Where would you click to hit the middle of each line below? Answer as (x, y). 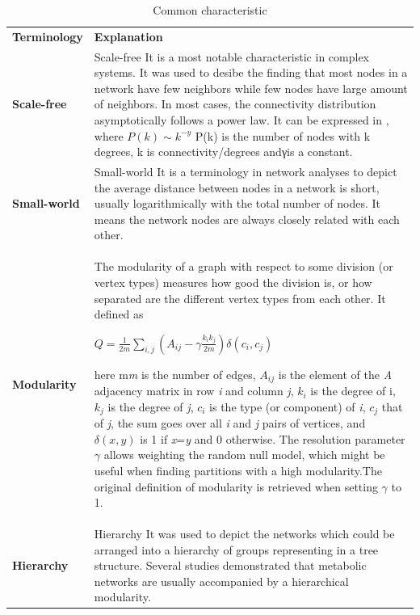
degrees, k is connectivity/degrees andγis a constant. (223, 152)
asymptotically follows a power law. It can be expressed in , (241, 120)
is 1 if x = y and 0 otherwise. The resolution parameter (273, 438)
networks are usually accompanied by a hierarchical (221, 581)
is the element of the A (335, 374)
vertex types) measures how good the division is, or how (233, 282)
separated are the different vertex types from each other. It (240, 298)
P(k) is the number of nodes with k (283, 135)
